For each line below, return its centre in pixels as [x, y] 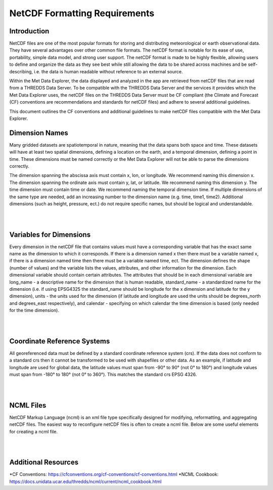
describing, [21, 71]
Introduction [29, 31]
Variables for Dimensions [50, 234]
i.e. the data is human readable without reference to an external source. [108, 71]
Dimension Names [39, 133]
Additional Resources [44, 462]
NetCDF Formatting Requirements [82, 13]
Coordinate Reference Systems [60, 341]
